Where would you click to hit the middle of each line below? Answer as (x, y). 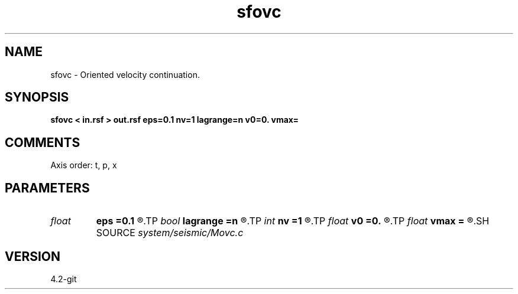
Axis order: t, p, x (84, 165)
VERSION (33, 256)
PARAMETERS (47, 188)
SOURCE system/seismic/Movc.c (170, 233)
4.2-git (64, 279)
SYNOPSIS (37, 97)
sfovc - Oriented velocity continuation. (125, 74)
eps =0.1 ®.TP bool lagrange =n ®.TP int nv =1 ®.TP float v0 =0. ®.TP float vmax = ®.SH (293, 221)
